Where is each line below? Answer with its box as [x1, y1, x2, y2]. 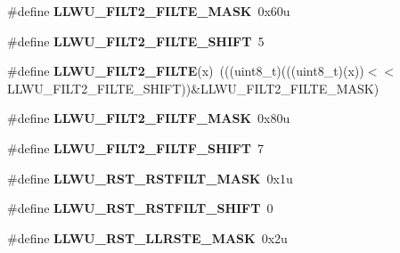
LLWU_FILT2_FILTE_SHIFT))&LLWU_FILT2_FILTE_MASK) [7, 78, 380, 97]
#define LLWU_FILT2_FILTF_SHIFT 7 [7, 138, 264, 157]
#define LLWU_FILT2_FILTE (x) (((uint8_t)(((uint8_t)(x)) [7, 61, 364, 80]
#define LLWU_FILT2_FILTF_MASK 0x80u [7, 109, 290, 127]
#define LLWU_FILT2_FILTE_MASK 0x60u [7, 2, 290, 20]
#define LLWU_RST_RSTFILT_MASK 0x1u [7, 168, 293, 187]
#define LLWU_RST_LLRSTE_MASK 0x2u [7, 228, 288, 247]
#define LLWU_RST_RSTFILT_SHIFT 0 [7, 199, 273, 217]
